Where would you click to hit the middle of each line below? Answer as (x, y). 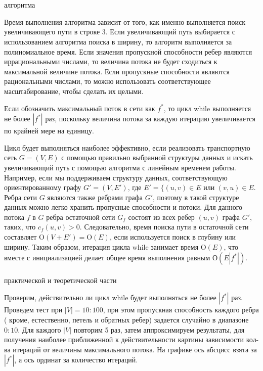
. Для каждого (39, 329)
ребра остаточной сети (81, 217)
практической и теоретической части (60, 280)
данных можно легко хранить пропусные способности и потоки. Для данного (123, 207)
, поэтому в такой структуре (196, 197)
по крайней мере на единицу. (49, 131)
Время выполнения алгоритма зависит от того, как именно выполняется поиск (125, 21)
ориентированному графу (43, 187)
